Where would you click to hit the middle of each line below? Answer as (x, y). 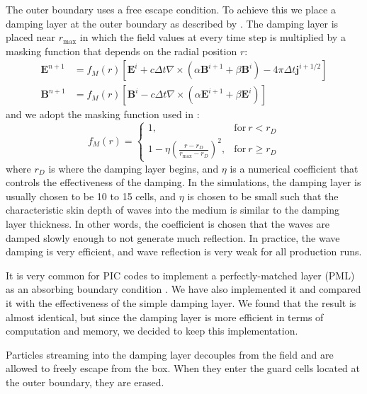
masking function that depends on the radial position (122, 51)
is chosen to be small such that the (263, 196)
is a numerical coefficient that (294, 168)
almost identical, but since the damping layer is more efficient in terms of (165, 317)
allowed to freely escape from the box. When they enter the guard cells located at (183, 368)
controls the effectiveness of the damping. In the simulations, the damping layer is (183, 182)
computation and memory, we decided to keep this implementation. (152, 331)
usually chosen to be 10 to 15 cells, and (91, 196)
